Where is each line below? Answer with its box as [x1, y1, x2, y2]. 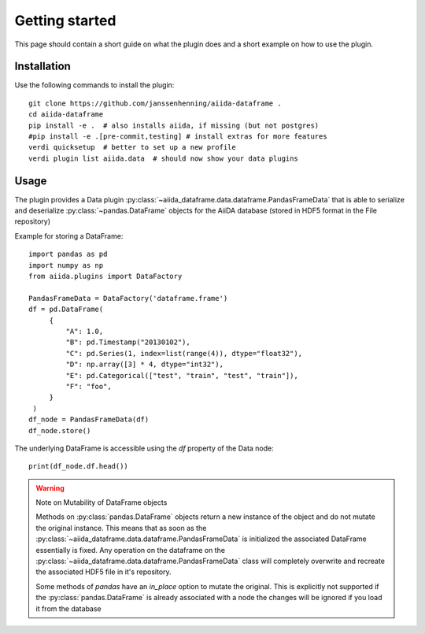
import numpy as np [28, 261, 104, 269]
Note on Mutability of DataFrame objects [35, 498, 168, 507]
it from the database [35, 603, 102, 614]
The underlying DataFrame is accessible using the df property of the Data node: [14, 443, 275, 453]
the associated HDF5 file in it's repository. [35, 567, 172, 577]
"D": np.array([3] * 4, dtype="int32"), [65, 360, 224, 369]
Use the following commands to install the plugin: [14, 80, 175, 90]
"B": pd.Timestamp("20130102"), [65, 338, 190, 347]
